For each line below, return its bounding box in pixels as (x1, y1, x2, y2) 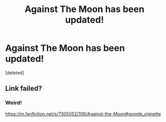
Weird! (5, 99, 22, 106)
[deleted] (5, 69, 24, 76)
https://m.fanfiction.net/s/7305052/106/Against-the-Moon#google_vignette (5, 110, 161, 116)
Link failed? (5, 84, 42, 93)
